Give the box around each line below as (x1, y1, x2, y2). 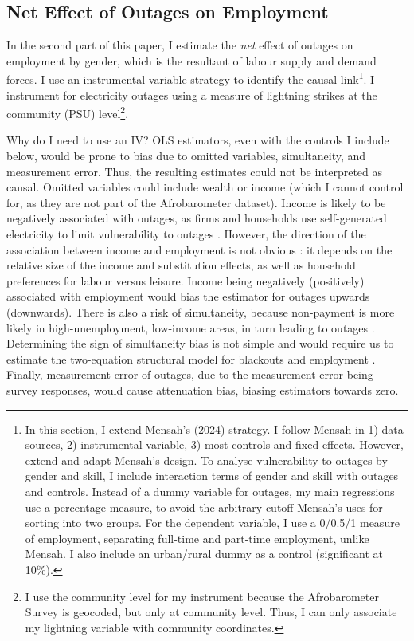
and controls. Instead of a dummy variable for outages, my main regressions (25, 482, 395, 499)
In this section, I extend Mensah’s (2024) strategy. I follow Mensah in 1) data (25, 420, 404, 437)
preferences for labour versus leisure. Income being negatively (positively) (6, 272, 365, 289)
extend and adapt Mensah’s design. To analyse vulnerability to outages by (25, 451, 388, 468)
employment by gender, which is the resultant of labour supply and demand (6, 52, 377, 69)
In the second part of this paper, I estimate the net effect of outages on (6, 37, 353, 53)
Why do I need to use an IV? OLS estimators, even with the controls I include (6, 132, 389, 148)
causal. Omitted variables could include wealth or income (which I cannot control (6, 179, 404, 195)
